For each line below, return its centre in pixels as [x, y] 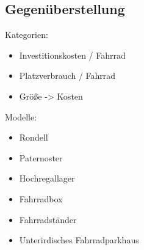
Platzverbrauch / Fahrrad [67, 75]
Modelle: [21, 116]
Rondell [34, 137]
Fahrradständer [48, 219]
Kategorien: [27, 35]
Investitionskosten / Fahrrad [72, 55]
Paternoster [41, 157]
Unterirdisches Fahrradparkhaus [79, 240]
